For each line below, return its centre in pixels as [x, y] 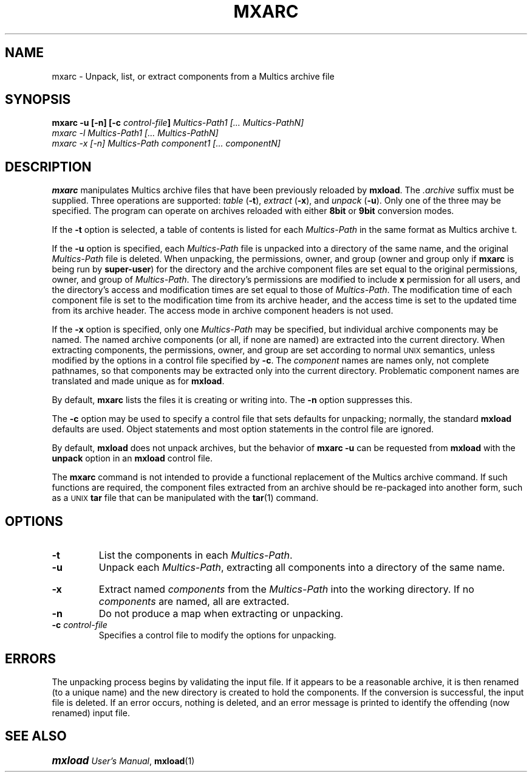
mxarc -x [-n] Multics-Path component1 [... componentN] [166, 143]
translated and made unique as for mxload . [138, 381]
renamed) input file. [91, 713]
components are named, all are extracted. [194, 602]
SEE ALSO [36, 736]
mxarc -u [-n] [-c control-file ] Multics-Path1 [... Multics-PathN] [178, 123]
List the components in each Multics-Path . [196, 555]
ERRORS [31, 658]
